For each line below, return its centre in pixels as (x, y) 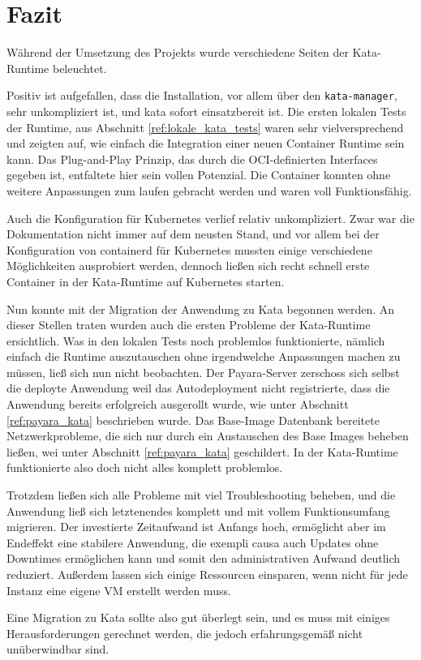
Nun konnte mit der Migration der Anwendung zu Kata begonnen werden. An (201, 309)
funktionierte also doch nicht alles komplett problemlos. (145, 467)
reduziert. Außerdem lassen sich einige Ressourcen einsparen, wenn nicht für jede (207, 574)
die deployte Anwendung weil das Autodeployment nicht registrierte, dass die (198, 388)
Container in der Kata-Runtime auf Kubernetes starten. (146, 281)
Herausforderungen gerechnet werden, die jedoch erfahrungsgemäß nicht (185, 633)
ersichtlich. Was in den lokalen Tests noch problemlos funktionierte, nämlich (196, 340)
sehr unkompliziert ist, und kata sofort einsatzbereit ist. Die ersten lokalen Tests (206, 111)
